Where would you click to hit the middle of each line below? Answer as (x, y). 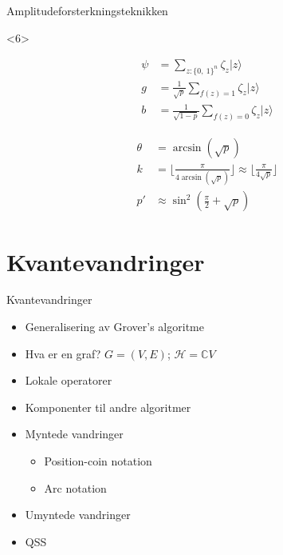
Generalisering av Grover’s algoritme (114, 327)
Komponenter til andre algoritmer (108, 407)
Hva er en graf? (63, 353)
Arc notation (75, 487)
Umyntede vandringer (78, 515)
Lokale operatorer (69, 380)
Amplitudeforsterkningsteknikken (87, 10)
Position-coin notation (98, 461)
